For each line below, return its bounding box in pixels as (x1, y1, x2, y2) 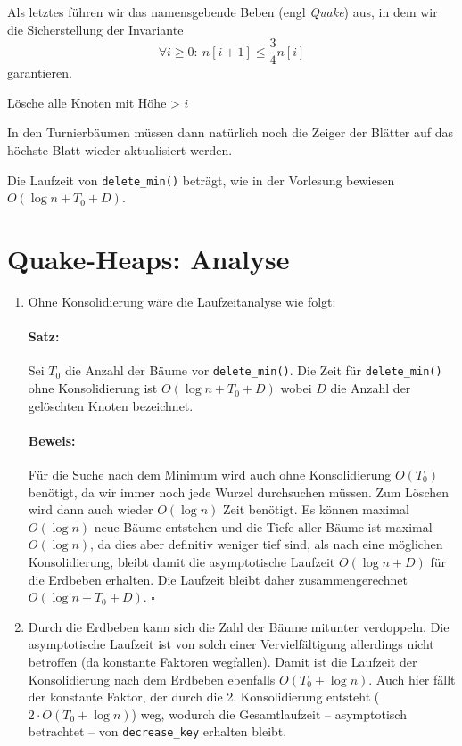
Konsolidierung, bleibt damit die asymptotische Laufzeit (28, 553, 335, 570)
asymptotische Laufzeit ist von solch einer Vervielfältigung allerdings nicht (28, 635, 434, 653)
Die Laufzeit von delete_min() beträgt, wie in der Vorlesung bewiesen (7, 170, 395, 189)
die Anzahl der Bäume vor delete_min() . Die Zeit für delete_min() (64, 361, 442, 380)
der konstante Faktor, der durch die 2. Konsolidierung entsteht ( (28, 687, 380, 706)
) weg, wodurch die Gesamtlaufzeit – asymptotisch (131, 704, 407, 723)
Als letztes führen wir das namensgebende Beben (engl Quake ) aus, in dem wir (7, 3, 438, 20)
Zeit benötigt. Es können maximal (223, 500, 409, 519)
